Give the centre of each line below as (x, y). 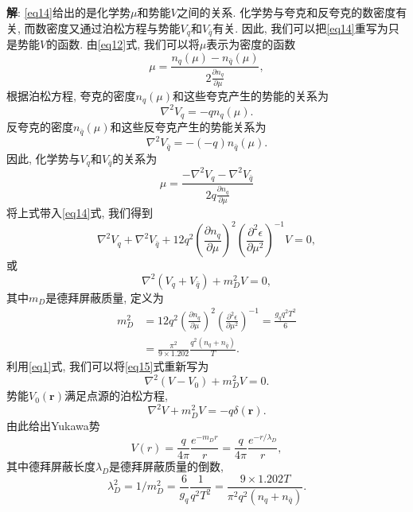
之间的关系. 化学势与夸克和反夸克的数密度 (286, 12)
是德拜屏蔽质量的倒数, (166, 466)
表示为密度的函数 (251, 44)
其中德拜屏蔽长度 (51, 466)
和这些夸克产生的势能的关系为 (251, 95)
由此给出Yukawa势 (53, 425)
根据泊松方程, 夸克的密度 (71, 95)
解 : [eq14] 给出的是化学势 (68, 12)
